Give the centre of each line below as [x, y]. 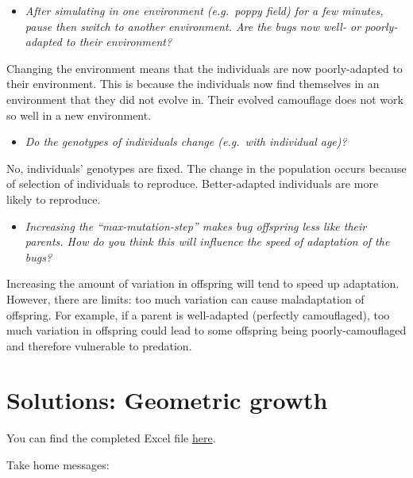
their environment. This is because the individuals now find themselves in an [193, 84]
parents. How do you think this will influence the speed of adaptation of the [207, 241]
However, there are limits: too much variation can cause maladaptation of [185, 298]
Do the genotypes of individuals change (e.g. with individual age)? [186, 141]
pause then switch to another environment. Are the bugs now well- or [193, 26]
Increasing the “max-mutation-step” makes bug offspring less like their [196, 226]
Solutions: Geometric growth [167, 400]
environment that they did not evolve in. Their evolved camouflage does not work [205, 99]
